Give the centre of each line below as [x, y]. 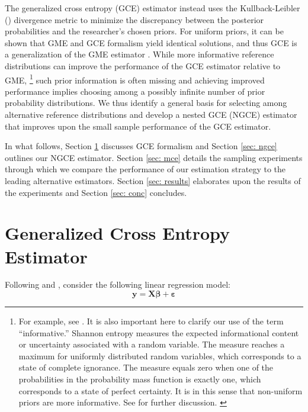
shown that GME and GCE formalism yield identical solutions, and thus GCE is [151, 42]
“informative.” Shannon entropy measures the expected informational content [159, 332]
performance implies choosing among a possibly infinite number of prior [135, 91]
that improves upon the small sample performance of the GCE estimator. [138, 126]
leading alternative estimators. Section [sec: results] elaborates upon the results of [153, 180]
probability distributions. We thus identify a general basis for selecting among [146, 103]
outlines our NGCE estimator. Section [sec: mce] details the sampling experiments [154, 157]
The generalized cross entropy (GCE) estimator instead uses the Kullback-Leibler [153, 8]
